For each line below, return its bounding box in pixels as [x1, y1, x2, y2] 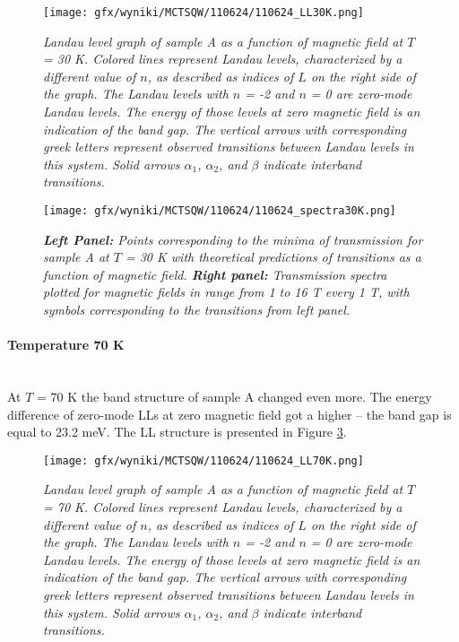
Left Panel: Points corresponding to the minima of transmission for [43, 230, 423, 248]
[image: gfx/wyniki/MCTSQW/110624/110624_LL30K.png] [43, 6, 364, 19]
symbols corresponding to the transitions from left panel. [43, 300, 351, 319]
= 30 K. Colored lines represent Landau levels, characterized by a [43, 49, 403, 68]
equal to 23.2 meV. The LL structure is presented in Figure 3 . [7, 422, 347, 441]
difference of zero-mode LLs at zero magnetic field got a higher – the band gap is [7, 404, 452, 423]
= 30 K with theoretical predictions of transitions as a [125, 247, 421, 266]
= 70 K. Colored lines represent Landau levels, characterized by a [43, 498, 403, 516]
